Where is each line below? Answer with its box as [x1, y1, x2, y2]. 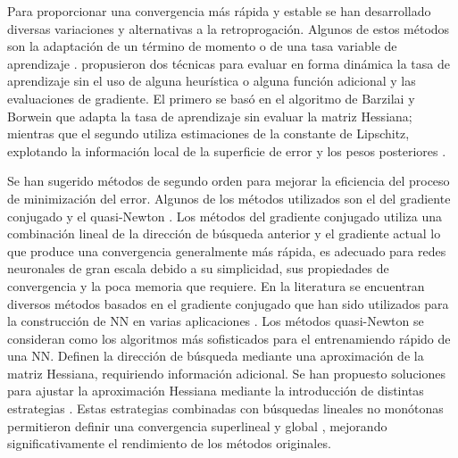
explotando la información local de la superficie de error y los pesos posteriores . [7, 141, 446, 160]
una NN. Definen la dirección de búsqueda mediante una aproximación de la [7, 346, 424, 365]
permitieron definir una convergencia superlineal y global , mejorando [7, 416, 387, 435]
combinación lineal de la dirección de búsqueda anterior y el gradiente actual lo [7, 224, 441, 243]
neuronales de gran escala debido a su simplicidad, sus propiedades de [7, 259, 389, 278]
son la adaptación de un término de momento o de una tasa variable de [7, 37, 397, 55]
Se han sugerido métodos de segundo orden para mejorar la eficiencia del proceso [7, 171, 450, 190]
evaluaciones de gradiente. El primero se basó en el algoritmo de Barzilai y [7, 88, 415, 107]
